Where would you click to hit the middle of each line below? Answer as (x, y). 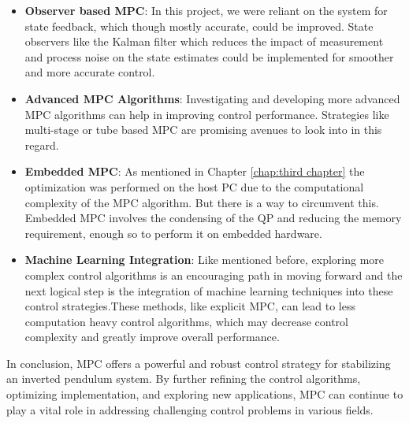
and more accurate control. (90, 72)
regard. (42, 145)
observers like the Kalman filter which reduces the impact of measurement (204, 41)
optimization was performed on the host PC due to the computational (194, 186)
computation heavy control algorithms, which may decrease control (186, 321)
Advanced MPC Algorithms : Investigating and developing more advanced (212, 98)
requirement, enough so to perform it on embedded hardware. (173, 233)
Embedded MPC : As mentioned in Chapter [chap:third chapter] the (195, 171)
